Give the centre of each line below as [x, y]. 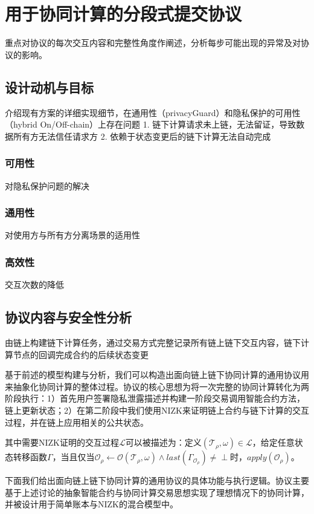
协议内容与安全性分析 [68, 317]
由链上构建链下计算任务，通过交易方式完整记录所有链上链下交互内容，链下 [153, 342]
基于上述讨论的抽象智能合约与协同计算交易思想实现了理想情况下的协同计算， [157, 492]
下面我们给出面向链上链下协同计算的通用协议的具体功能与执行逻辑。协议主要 [157, 480]
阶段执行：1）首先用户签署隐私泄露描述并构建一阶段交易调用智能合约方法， [155, 398]
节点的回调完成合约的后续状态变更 [81, 354]
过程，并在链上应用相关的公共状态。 [77, 422]
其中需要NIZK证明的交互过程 [62, 442]
